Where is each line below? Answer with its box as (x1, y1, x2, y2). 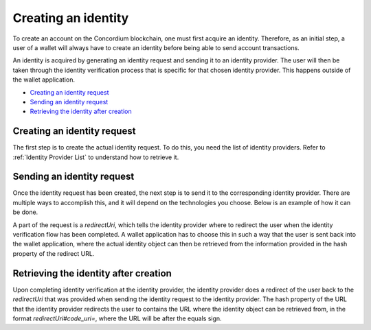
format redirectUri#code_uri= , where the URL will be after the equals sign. (12, 314, 223, 322)
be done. (12, 208, 38, 216)
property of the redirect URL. (12, 249, 95, 257)
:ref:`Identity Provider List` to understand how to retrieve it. (12, 153, 179, 161)
